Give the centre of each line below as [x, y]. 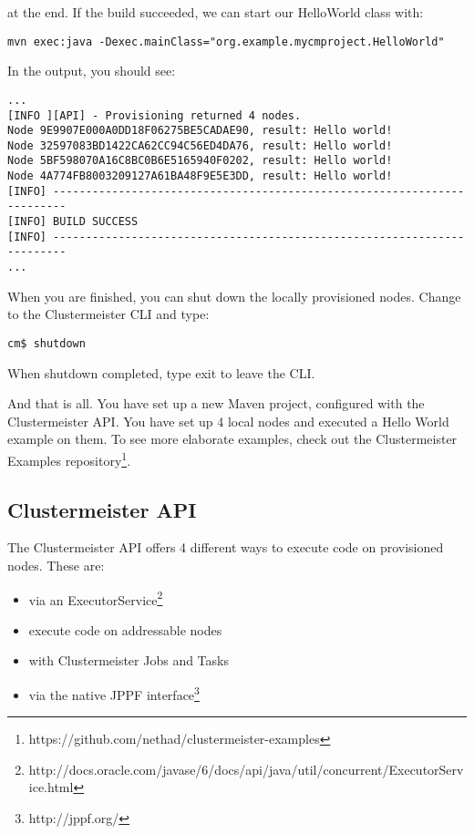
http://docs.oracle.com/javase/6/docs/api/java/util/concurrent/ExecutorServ [246, 769]
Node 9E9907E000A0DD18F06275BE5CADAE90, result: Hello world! [200, 131]
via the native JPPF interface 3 [114, 693]
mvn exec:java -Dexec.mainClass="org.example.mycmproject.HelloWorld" [226, 41]
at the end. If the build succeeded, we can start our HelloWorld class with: [216, 12]
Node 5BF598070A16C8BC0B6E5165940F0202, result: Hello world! [200, 161]
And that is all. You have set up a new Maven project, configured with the [216, 403]
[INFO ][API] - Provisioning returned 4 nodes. [155, 115]
